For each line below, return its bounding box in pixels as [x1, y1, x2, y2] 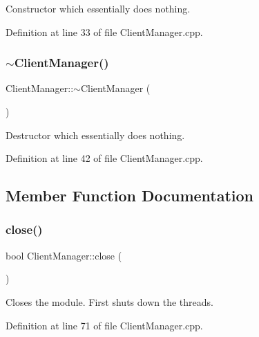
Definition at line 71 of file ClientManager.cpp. [6, 318, 203, 332]
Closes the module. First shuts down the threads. [6, 294, 213, 309]
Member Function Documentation [6, 185, 254, 206]
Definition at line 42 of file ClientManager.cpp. [6, 151, 203, 165]
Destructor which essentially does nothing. [6, 127, 185, 142]
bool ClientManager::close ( [6, 248, 122, 262]
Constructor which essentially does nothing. [6, 1, 191, 15]
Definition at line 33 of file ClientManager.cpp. [6, 24, 203, 39]
